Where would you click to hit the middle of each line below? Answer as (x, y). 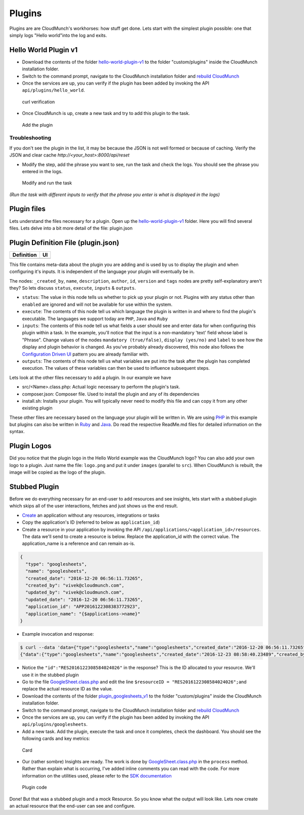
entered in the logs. (42, 171)
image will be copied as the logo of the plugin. (58, 472)
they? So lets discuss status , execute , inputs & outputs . (73, 288)
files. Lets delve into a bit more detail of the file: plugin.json (71, 228)
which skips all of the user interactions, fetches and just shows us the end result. (94, 506)
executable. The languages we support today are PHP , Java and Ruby (95, 319)
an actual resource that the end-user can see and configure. (72, 806)
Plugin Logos (30, 446)
